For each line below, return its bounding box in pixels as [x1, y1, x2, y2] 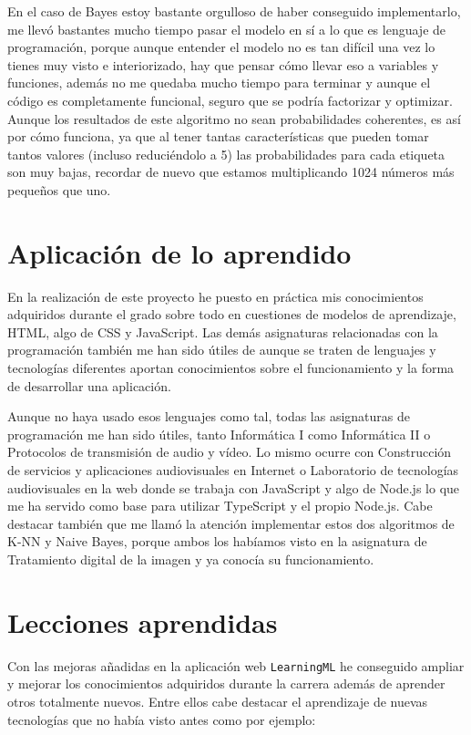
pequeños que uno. [7, 180, 111, 199]
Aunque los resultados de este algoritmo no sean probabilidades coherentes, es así [7, 109, 461, 128]
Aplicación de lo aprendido [7, 233, 352, 271]
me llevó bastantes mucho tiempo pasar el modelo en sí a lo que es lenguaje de [7, 19, 446, 38]
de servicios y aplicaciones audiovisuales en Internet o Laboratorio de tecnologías [7, 461, 459, 479]
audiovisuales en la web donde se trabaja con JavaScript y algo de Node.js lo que [7, 478, 460, 497]
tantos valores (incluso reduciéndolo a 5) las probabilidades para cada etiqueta [7, 144, 445, 163]
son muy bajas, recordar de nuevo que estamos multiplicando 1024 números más [7, 162, 455, 181]
